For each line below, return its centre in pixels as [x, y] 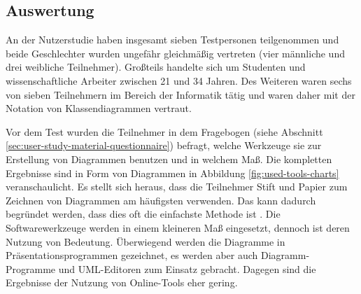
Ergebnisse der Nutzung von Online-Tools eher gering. [122, 282]
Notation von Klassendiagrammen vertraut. [99, 108]
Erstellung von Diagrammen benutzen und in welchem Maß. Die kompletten [169, 159]
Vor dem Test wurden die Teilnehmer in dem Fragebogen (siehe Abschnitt [164, 131]
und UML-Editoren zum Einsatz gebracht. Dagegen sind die [187, 268]
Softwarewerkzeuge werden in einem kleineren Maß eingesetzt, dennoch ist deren [178, 227]
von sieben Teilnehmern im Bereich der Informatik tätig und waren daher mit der [180, 94]
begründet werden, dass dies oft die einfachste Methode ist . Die [143, 214]
